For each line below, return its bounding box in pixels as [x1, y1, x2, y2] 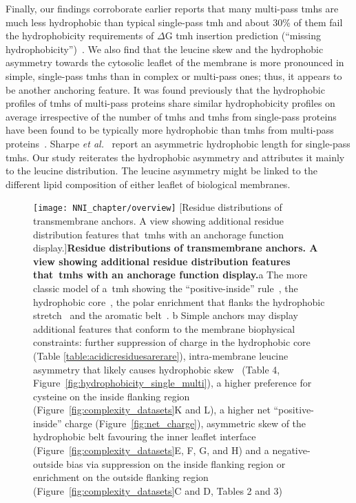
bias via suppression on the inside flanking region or [66, 456, 286, 471]
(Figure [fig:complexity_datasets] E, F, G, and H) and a [33, 443, 269, 458]
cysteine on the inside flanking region [33, 389, 190, 403]
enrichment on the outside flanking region [33, 470, 209, 484]
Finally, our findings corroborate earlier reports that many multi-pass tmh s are [6, 1, 339, 15]
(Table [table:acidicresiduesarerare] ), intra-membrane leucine [33, 348, 289, 362]
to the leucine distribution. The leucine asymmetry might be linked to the [6, 163, 317, 178]
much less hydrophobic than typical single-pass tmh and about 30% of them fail [6, 14, 343, 29]
